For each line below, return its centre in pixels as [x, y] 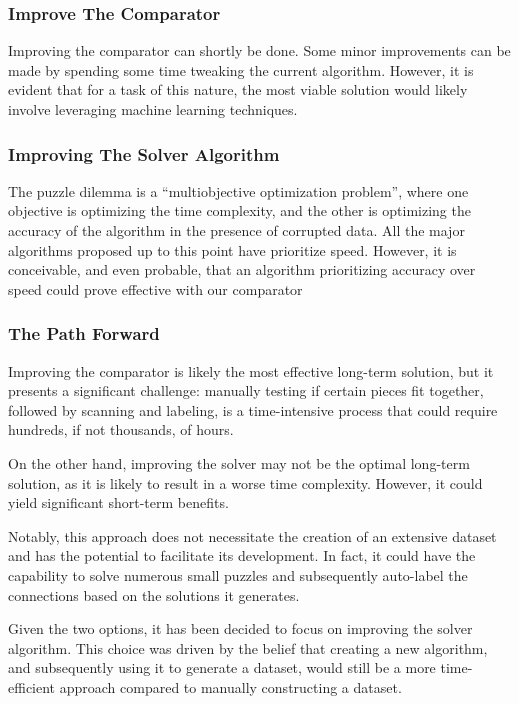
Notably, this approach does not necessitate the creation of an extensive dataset [252, 535]
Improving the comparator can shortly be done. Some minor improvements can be [259, 50]
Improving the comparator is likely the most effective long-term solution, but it [251, 370]
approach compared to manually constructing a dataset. [230, 686]
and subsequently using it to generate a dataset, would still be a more [222, 667]
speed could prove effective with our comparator [155, 288]
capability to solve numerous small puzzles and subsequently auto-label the [238, 574]
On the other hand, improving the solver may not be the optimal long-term [239, 462]
